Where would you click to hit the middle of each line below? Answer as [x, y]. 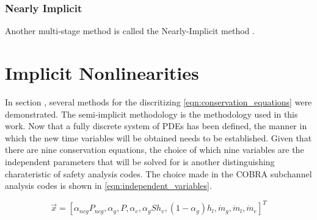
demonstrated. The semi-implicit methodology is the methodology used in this [151, 114]
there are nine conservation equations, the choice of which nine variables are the [155, 150]
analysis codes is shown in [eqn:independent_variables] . [108, 186]
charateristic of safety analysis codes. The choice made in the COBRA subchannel [158, 173]
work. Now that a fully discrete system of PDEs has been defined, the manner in [156, 126]
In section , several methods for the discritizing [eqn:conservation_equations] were [158, 101]
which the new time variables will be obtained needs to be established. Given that [158, 137]
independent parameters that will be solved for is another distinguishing [140, 161]
